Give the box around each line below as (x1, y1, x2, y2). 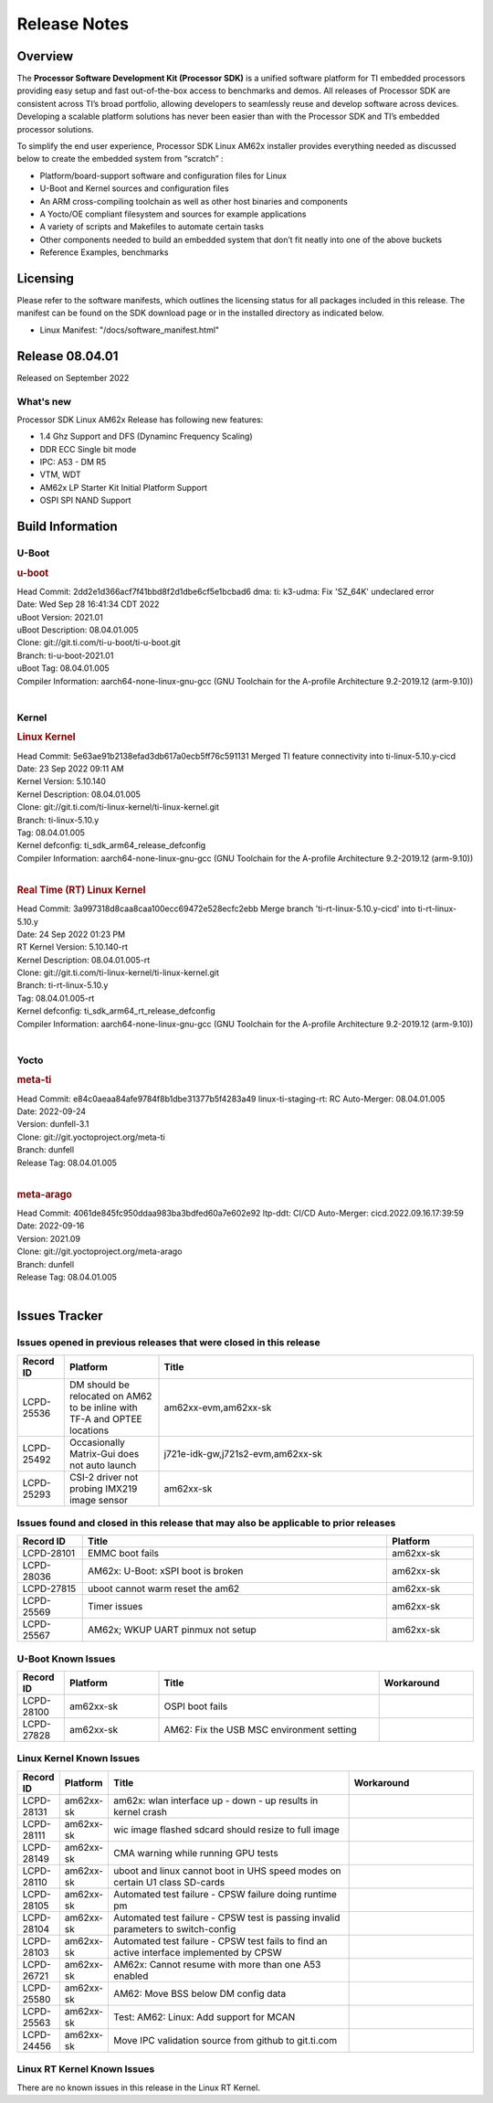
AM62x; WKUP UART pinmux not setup (87, 1623, 257, 1636)
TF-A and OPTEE (69, 1412, 142, 1425)
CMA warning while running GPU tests (113, 1846, 278, 1859)
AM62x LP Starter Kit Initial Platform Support (39, 482, 207, 493)
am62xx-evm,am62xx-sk (163, 1401, 272, 1414)
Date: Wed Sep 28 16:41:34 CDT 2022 (16, 599, 160, 610)
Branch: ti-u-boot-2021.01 (16, 650, 114, 661)
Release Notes (16, 14, 130, 34)
